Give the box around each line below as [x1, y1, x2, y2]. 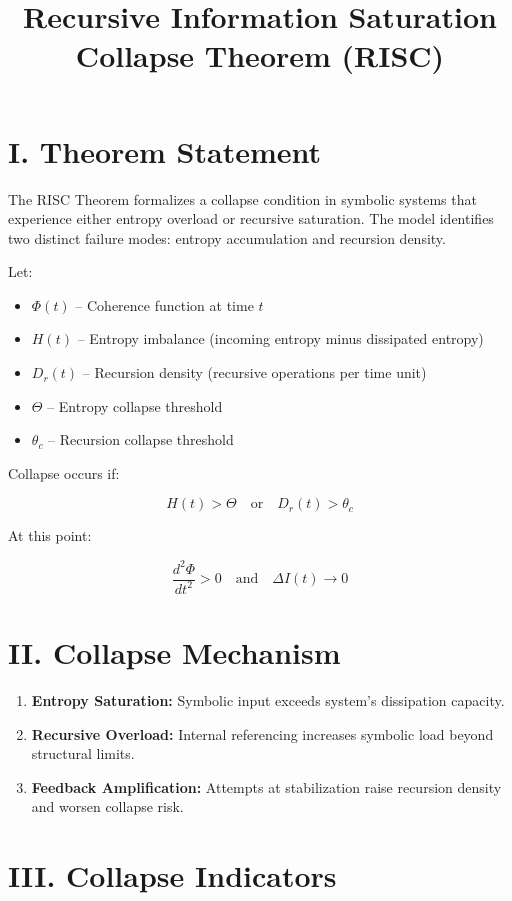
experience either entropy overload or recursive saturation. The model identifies [8, 208, 494, 229]
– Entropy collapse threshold [47, 395, 223, 416]
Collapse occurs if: [8, 462, 120, 483]
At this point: [8, 525, 92, 546]
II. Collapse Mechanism [8, 632, 341, 673]
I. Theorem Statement [8, 130, 322, 171]
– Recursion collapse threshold [48, 429, 234, 450]
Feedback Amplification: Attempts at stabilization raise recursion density [31, 776, 502, 797]
